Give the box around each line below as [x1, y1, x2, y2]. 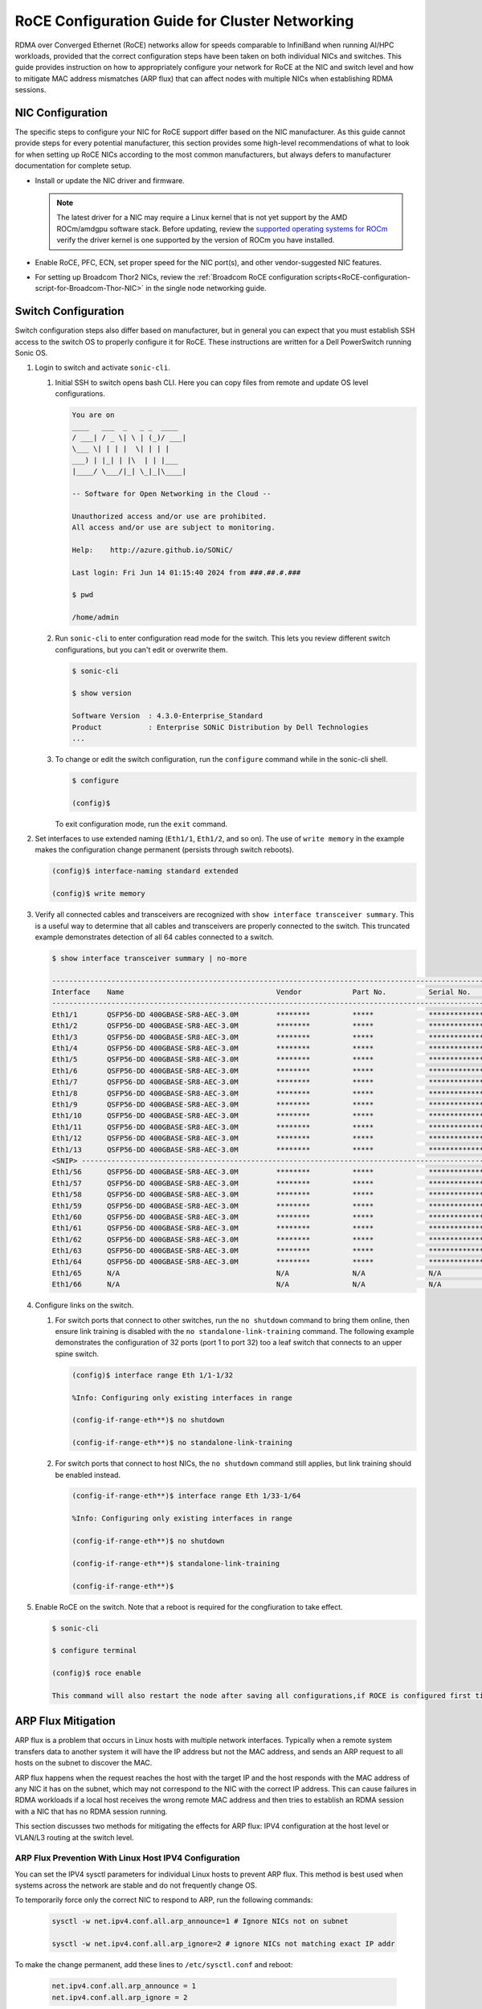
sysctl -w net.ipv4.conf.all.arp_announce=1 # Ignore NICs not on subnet [51, 1917, 349, 1926]
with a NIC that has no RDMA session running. [14, 1806, 168, 1816]
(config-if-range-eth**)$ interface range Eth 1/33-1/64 [71, 1491, 301, 1500]
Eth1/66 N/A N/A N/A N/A [51, 1280, 442, 1289]
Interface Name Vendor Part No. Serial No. [51, 988, 472, 996]
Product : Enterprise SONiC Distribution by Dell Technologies [71, 722, 369, 731]
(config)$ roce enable [51, 1668, 141, 1678]
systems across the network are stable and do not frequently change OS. [14, 1880, 257, 1890]
